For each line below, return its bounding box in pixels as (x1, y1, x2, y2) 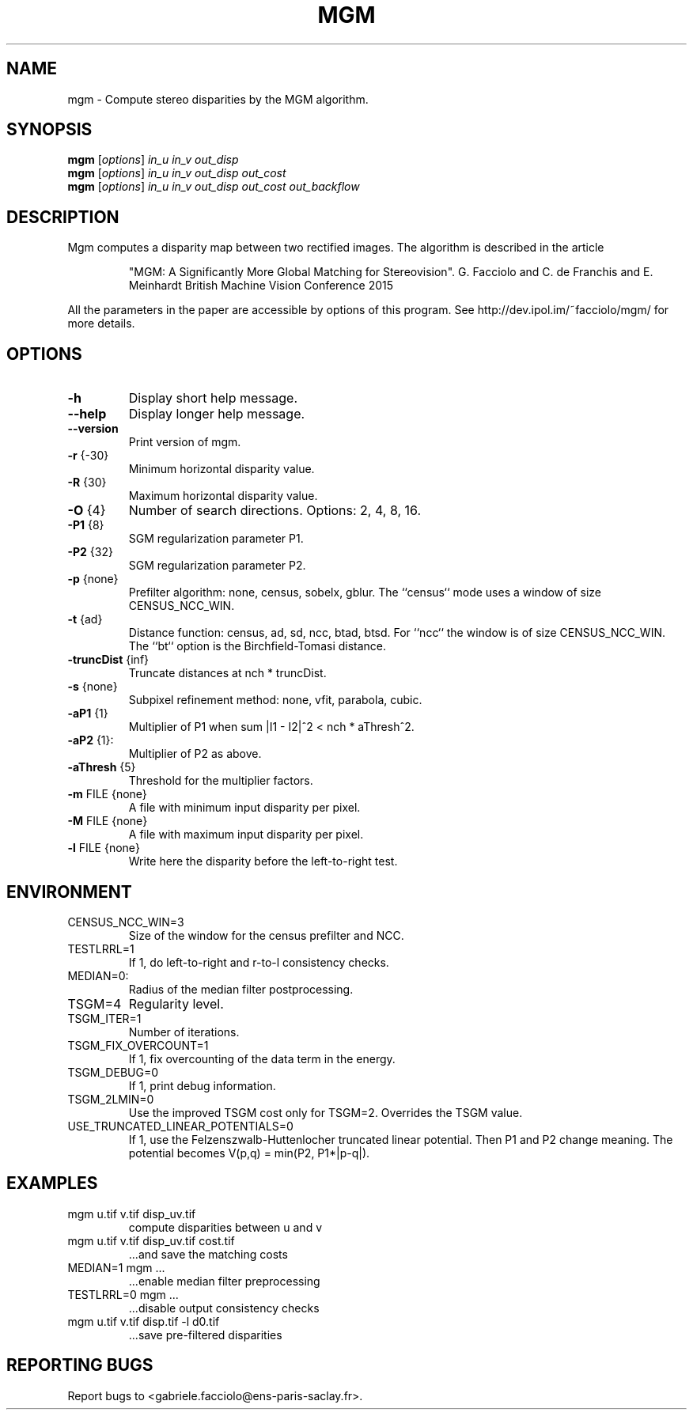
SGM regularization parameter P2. (128, 558, 306, 573)
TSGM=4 (67, 995, 122, 1012)
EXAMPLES (6, 1173, 98, 1194)
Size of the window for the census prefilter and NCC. (128, 928, 404, 942)
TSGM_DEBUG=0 (67, 1065, 158, 1079)
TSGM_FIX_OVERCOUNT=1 (67, 1038, 209, 1052)
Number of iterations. (128, 1024, 240, 1039)
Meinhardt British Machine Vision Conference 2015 (128, 278, 394, 293)
